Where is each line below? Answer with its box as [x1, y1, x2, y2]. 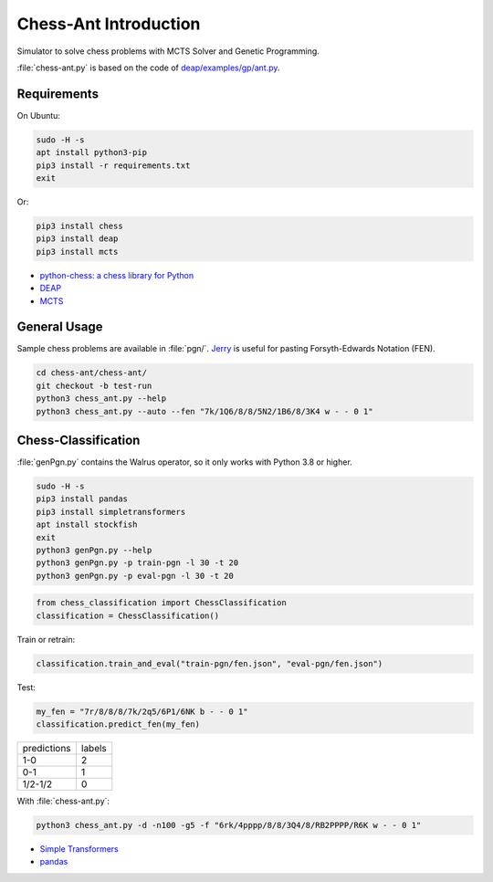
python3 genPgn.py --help [36, 545, 152, 556]
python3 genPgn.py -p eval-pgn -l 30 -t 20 [36, 571, 235, 581]
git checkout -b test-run [36, 380, 152, 391]
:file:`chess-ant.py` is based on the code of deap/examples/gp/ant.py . [16, 62, 280, 73]
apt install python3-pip [36, 147, 148, 158]
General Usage [16, 320, 104, 335]
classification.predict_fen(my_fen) [36, 719, 201, 730]
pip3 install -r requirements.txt [36, 160, 191, 171]
